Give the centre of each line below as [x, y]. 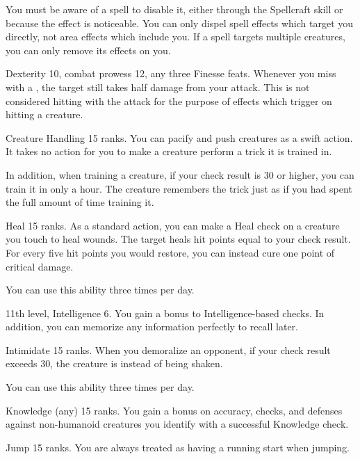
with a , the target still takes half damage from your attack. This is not [158, 87]
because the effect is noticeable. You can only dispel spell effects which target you [180, 23]
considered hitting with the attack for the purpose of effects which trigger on [169, 100]
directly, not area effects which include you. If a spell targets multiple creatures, [175, 37]
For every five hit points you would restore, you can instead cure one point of [170, 252]
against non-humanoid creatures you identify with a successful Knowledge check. [177, 424]
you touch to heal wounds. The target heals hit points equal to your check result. [178, 239]
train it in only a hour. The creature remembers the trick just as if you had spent [179, 188]
